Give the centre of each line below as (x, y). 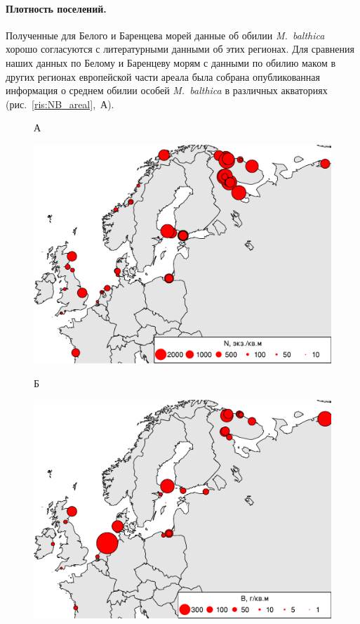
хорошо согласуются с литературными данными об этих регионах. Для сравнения (180, 49)
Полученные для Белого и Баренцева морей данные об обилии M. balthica (165, 35)
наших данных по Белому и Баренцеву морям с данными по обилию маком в (171, 62)
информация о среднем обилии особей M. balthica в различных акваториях (167, 90)
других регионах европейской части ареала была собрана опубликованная (163, 76)
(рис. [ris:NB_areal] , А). (60, 104)
